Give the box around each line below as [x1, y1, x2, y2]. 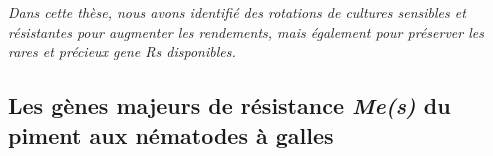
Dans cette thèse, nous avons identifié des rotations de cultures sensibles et [8, 2, 466, 22]
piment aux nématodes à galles [8, 119, 334, 150]
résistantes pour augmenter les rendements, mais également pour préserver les [8, 21, 484, 42]
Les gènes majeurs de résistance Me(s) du [8, 90, 451, 121]
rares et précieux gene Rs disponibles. [8, 41, 236, 62]
